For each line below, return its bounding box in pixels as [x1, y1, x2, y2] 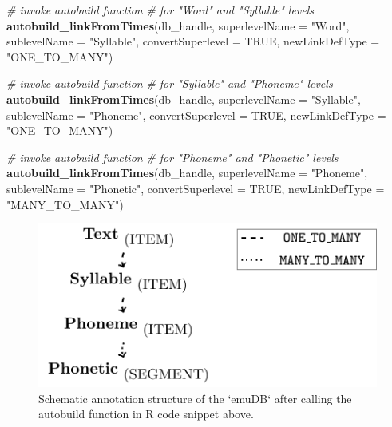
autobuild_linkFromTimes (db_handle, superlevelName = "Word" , [6, 17, 350, 34]
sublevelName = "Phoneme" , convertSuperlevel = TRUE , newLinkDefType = [6, 106, 386, 123]
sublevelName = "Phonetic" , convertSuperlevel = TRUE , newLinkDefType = [6, 180, 385, 196]
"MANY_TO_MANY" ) [6, 196, 124, 212]
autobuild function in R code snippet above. [38, 405, 254, 422]
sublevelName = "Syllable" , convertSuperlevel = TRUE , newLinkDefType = [6, 33, 380, 49]
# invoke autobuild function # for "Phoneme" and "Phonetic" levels [6, 148, 339, 165]
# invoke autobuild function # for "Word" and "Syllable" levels [6, 2, 315, 18]
